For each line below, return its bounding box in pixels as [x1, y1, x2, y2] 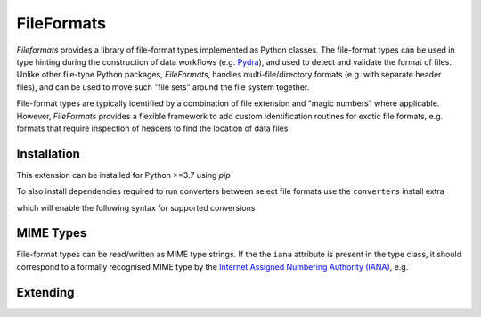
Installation [16, 146, 80, 161]
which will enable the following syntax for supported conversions [16, 202, 256, 213]
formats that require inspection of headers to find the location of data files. [16, 123, 291, 134]
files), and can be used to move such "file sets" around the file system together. [16, 81, 310, 93]
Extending [16, 285, 75, 300]
